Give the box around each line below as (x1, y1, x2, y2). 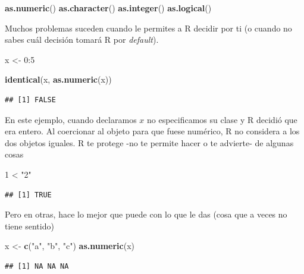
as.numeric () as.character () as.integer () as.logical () (5, 2, 212, 14)
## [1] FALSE (5, 95, 56, 104)
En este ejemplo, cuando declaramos (5, 113, 137, 125)
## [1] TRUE (5, 190, 52, 199)
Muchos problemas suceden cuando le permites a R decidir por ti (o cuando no (5, 21, 292, 34)
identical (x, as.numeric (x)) (5, 73, 112, 86)
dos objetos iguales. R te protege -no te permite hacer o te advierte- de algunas (5, 136, 294, 149)
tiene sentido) (5, 219, 54, 232)
